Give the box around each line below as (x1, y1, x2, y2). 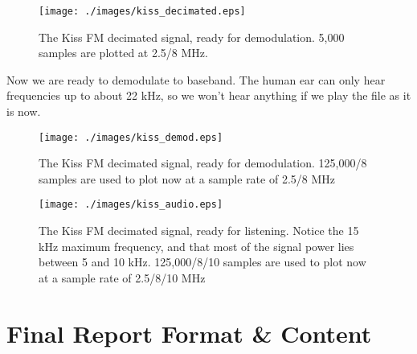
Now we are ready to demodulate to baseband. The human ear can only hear (6, 71, 386, 88)
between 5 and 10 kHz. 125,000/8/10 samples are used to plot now (39, 253, 366, 270)
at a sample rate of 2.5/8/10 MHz (39, 269, 206, 286)
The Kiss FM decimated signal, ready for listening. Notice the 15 (39, 222, 359, 239)
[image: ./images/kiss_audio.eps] (39, 199, 223, 211)
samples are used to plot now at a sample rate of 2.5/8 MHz (39, 170, 335, 187)
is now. (6, 103, 41, 120)
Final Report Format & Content (6, 316, 372, 349)
